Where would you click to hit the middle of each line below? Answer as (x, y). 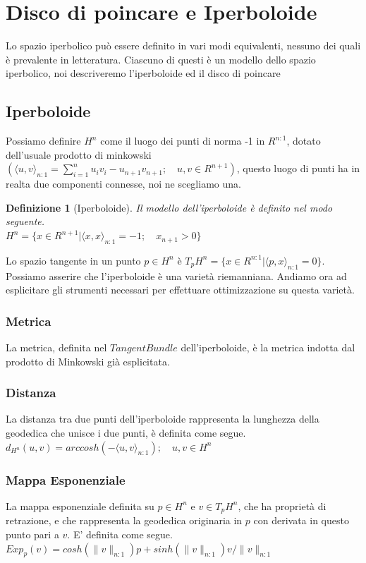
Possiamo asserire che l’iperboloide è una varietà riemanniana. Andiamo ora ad (176, 276)
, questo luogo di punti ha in (298, 168)
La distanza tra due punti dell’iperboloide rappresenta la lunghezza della (163, 419)
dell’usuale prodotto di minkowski (79, 154)
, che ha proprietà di (282, 506)
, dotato (304, 141)
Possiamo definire (43, 141)
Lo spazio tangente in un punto (73, 260)
